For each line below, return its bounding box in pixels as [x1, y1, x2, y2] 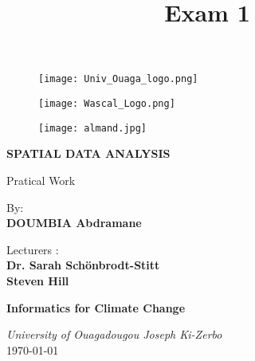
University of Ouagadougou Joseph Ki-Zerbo [6, 326, 222, 343]
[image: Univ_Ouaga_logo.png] [38, 73, 198, 85]
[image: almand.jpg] [38, 122, 147, 134]
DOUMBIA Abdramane [6, 214, 142, 231]
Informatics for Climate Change [6, 299, 186, 316]
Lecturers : [6, 241, 59, 257]
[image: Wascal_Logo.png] [38, 98, 175, 110]
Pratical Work [6, 171, 76, 188]
